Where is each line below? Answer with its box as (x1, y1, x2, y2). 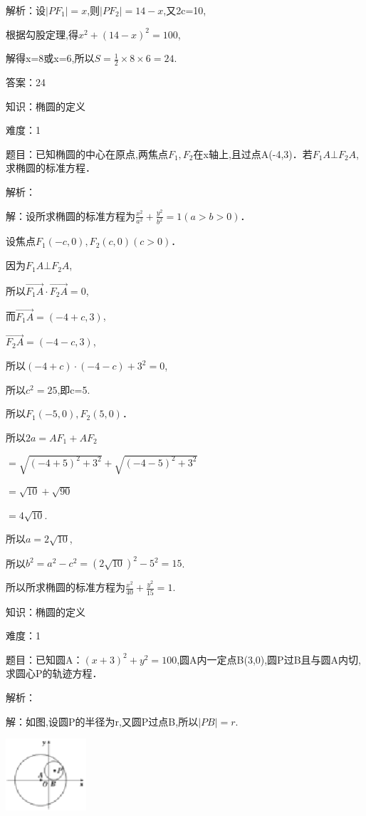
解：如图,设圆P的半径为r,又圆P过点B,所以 (6, 713, 199, 728)
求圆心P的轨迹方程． (6, 666, 103, 681)
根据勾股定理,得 (6, 26, 78, 41)
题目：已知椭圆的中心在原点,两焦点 (6, 146, 168, 161)
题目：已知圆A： (6, 652, 83, 666)
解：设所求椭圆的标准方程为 (6, 208, 135, 223)
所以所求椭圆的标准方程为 (6, 580, 125, 595)
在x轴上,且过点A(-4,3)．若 (193, 146, 313, 161)
